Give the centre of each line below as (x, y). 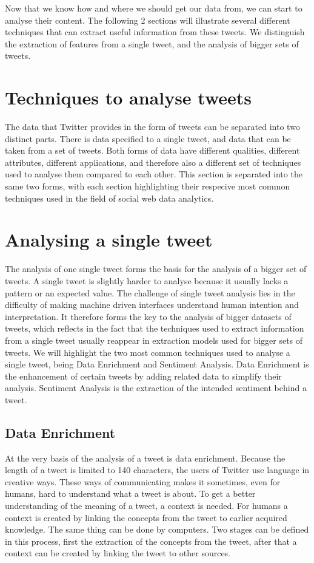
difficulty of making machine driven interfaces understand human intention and (152, 305)
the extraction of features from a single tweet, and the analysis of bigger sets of (152, 43)
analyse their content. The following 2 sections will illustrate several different (148, 20)
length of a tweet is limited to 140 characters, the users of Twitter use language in (157, 470)
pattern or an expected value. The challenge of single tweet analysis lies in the (150, 292)
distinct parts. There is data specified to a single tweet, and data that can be (148, 138)
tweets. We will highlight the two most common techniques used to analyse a (148, 352)
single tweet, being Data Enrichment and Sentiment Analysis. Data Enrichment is (157, 364)
